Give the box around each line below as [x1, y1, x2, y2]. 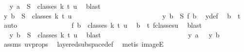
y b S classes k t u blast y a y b [9, 29, 220, 39]
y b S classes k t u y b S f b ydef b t [3, 10, 241, 20]
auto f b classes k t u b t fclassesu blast [3, 20, 202, 30]
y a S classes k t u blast [9, 1, 101, 11]
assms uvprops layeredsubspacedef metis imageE [3, 39, 164, 49]
